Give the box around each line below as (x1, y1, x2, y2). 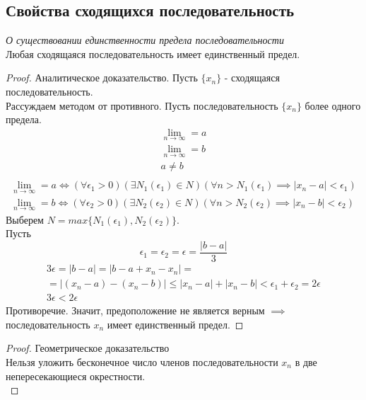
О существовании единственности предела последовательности (6, 33, 284, 47)
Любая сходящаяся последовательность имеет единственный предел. (6, 46, 300, 61)
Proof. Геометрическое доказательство (6, 341, 170, 355)
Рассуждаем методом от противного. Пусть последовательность (6, 98, 278, 113)
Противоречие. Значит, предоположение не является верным (6, 303, 265, 318)
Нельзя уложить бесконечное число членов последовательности (6, 354, 278, 369)
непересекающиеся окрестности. (6, 368, 146, 383)
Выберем (6, 212, 44, 227)
